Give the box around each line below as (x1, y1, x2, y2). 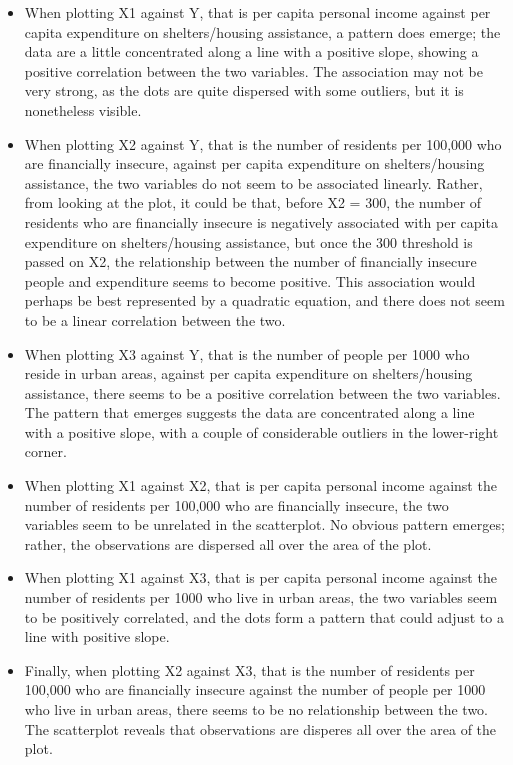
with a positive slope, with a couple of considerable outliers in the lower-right (24, 421, 499, 442)
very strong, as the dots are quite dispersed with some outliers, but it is (24, 80, 464, 101)
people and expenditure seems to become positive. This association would (24, 270, 476, 291)
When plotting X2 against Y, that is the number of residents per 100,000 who (24, 133, 502, 154)
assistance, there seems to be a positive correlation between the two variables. (24, 382, 501, 403)
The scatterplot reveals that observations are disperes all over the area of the (24, 718, 497, 739)
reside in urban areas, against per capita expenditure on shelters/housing (24, 363, 473, 384)
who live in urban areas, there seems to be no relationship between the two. (24, 699, 488, 719)
